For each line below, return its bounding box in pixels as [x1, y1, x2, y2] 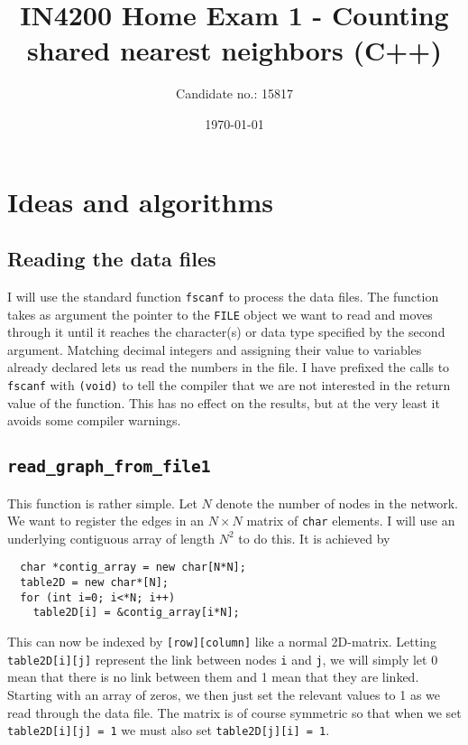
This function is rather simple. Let [7, 493, 197, 512]
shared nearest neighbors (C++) [27, 32, 442, 69]
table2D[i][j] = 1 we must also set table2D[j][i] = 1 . [7, 721, 330, 740]
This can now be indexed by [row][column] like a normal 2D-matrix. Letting [7, 632, 436, 651]
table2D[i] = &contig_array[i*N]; [32, 606, 240, 619]
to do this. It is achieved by [238, 528, 390, 547]
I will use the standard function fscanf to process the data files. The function [7, 286, 439, 305]
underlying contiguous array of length [7, 528, 216, 547]
